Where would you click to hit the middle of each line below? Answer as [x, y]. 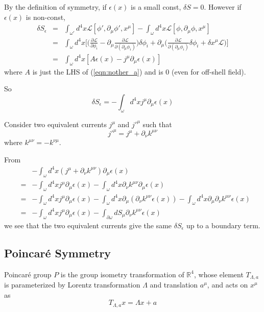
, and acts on [227, 284]
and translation [174, 284]
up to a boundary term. [223, 225]
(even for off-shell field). [209, 71]
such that [157, 124]
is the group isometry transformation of [122, 274]
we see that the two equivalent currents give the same [88, 225]
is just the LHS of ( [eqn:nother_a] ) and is [98, 71]
